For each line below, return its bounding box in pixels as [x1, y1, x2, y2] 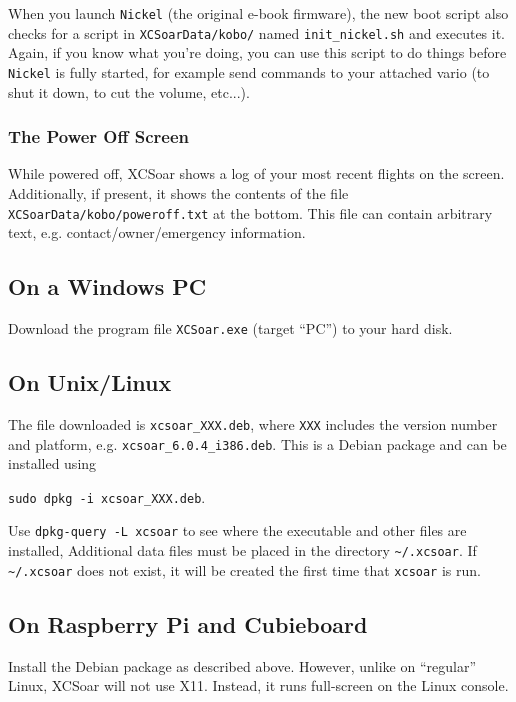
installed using [8, 453, 97, 474]
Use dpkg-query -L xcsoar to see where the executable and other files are [8, 520, 467, 541]
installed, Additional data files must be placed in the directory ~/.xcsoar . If [8, 540, 477, 561]
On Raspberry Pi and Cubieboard [8, 608, 368, 639]
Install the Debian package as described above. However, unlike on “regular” [8, 655, 477, 676]
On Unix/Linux [8, 367, 172, 398]
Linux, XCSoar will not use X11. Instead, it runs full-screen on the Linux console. [8, 675, 509, 696]
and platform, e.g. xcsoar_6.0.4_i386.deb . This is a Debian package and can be [8, 433, 507, 454]
